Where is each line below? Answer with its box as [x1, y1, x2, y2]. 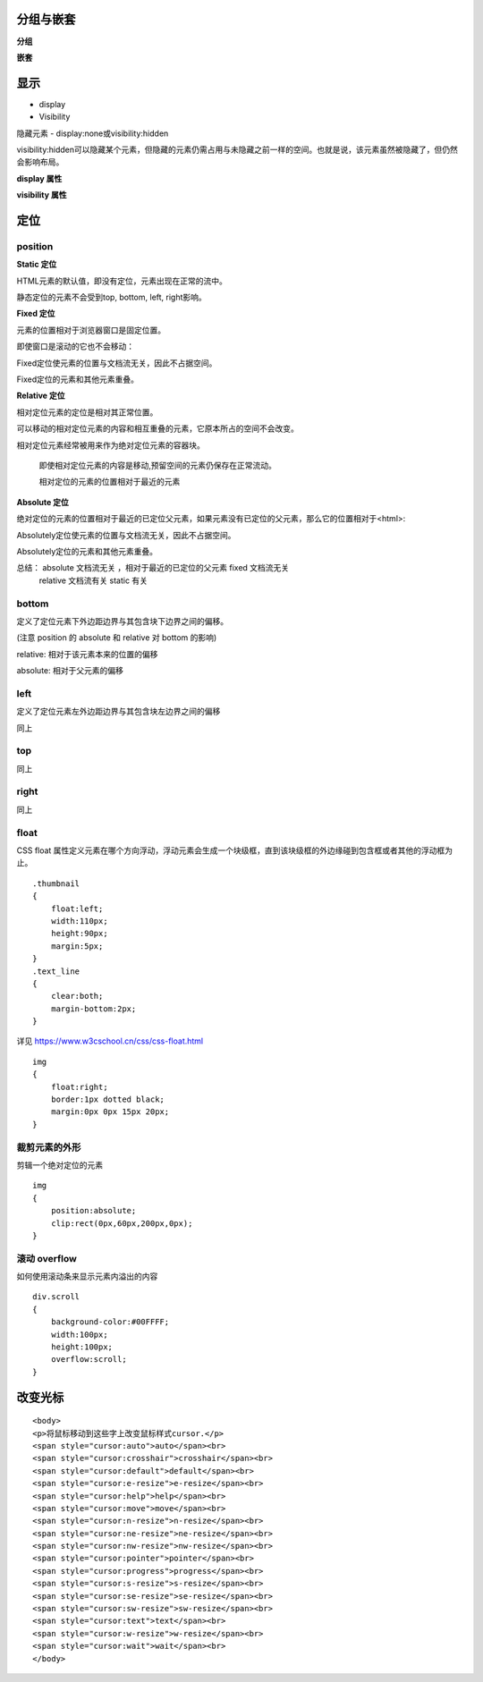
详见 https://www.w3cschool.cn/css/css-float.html [16, 1035, 204, 1046]
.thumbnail [32, 878, 80, 889]
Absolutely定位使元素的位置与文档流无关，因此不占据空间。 [16, 529, 236, 540]
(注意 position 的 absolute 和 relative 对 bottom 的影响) [16, 632, 217, 643]
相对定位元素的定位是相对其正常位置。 [16, 407, 158, 418]
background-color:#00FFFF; [50, 1317, 170, 1327]
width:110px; [50, 916, 108, 926]
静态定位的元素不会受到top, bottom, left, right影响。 [16, 292, 208, 303]
